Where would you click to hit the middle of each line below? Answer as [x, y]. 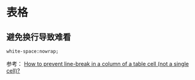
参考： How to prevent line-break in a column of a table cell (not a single [97, 64]
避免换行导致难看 [39, 37]
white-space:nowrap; [33, 51]
